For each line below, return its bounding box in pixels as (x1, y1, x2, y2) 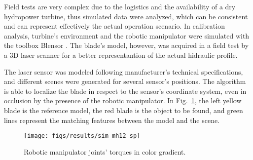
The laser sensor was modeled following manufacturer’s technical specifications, (4, 66, 243, 77)
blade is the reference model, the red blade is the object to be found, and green (4, 105, 243, 115)
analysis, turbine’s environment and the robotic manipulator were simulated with (4, 30, 250, 40)
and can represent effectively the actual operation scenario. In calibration (4, 21, 225, 31)
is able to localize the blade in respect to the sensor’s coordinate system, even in (4, 85, 247, 96)
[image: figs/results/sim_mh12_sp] (24, 132, 141, 140)
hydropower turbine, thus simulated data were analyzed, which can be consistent (4, 11, 248, 21)
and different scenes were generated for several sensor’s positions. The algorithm (4, 76, 246, 86)
